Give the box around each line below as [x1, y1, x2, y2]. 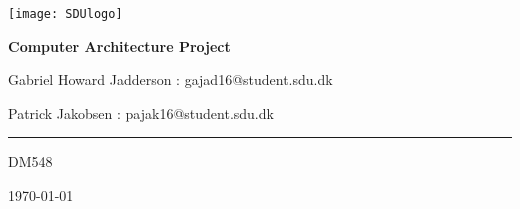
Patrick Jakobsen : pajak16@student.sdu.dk [8, 102, 274, 123]
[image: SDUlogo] [8, 7, 123, 21]
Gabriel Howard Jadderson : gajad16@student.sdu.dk [8, 69, 333, 90]
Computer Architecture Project [8, 35, 231, 56]
